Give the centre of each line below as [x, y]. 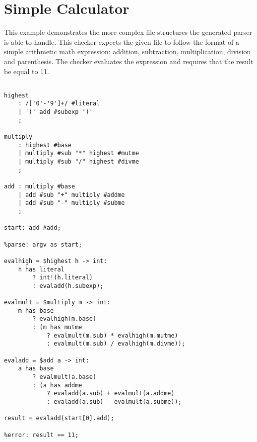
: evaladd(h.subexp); [68, 286]
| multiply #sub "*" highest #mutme [79, 153]
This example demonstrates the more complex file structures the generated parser [128, 32]
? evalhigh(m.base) [64, 319]
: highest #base [45, 145]
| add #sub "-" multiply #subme [71, 203]
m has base [36, 310]
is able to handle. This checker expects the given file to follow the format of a [122, 42]
